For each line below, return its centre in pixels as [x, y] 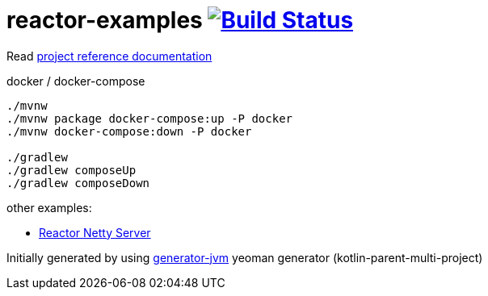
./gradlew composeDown [78, 183]
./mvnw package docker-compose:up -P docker [150, 118]
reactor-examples [105, 20]
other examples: [49, 207]
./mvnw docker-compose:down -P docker [129, 131]
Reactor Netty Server [95, 232]
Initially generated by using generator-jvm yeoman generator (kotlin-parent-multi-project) [245, 257]
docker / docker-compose [76, 81]
